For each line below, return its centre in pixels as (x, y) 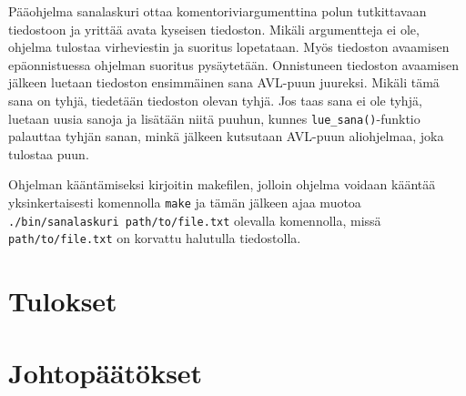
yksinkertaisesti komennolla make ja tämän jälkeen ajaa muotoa (185, 202)
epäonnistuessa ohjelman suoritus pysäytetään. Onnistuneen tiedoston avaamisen (234, 64)
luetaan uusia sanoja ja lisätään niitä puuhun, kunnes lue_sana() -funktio (214, 118)
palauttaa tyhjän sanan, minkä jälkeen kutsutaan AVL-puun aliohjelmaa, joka (226, 136)
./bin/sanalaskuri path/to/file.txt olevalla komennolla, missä (195, 220)
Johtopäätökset (106, 372)
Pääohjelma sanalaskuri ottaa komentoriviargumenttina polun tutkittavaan (218, 11)
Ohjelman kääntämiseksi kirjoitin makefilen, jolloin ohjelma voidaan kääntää (222, 184)
